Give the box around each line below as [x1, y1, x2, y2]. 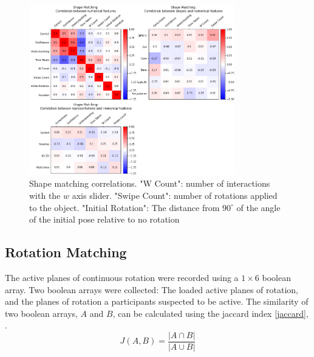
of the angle [236, 201, 281, 213]
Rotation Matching [5, 243, 127, 262]
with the [29, 189, 61, 202]
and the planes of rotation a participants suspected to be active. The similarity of [5, 295, 309, 308]
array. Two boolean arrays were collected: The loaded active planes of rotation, [5, 283, 298, 296]
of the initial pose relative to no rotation [29, 213, 180, 226]
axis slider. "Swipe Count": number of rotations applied [72, 189, 278, 202]
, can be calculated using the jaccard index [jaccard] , [112, 307, 309, 319]
